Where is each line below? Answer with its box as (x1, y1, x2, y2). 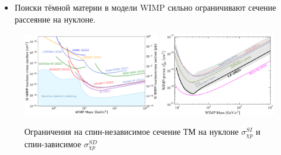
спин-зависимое (24, 137, 82, 150)
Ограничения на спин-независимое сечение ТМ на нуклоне (24, 125, 239, 138)
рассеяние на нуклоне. (14, 12, 96, 25)
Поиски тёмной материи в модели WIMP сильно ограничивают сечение (14, 1, 276, 13)
